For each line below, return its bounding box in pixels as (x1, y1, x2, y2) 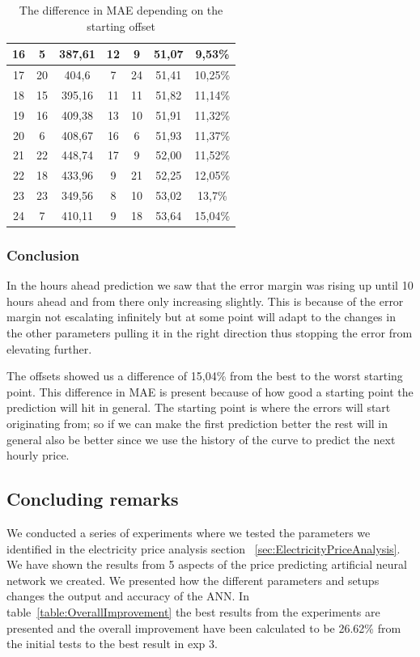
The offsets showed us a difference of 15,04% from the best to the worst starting (6, 367, 403, 384)
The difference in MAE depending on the (19, 2, 223, 18)
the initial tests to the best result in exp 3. (6, 635, 218, 652)
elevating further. (6, 340, 92, 357)
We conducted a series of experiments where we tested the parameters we (6, 523, 371, 540)
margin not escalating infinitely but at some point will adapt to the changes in (6, 308, 396, 325)
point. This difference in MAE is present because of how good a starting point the (6, 383, 414, 400)
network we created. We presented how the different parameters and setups (6, 571, 380, 588)
